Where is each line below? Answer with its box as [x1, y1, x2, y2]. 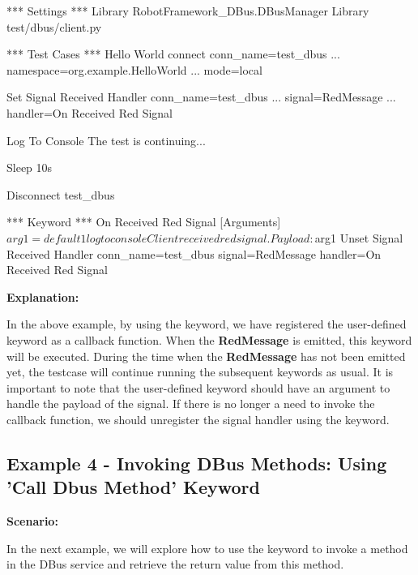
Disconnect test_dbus [6, 186, 115, 203]
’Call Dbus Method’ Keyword [6, 474, 260, 500]
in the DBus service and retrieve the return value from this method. [6, 556, 344, 573]
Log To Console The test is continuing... [6, 131, 206, 148]
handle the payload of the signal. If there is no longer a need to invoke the [6, 395, 375, 412]
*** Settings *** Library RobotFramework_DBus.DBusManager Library [6, 2, 369, 19]
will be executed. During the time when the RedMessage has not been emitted [6, 347, 406, 364]
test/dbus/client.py [6, 18, 102, 35]
